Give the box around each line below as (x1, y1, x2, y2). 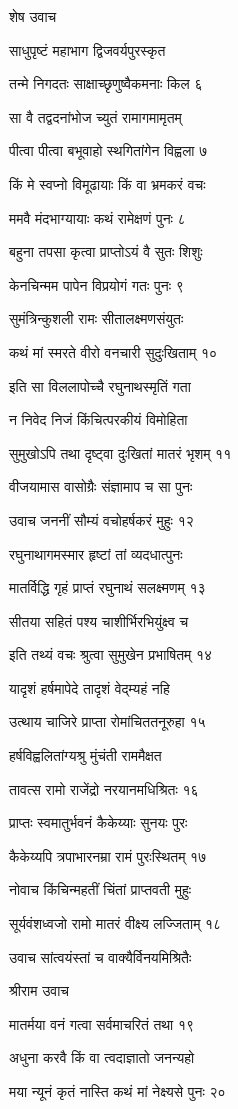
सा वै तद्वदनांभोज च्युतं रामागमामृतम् (9, 106, 182, 127)
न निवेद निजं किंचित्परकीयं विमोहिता (9, 409, 188, 430)
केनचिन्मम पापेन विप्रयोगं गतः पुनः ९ (9, 274, 184, 295)
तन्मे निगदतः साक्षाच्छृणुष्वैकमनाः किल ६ (9, 73, 203, 94)
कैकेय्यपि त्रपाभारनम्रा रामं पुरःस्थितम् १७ (9, 845, 207, 866)
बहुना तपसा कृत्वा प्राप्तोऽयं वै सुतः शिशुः (9, 241, 203, 262)
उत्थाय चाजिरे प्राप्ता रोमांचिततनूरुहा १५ (9, 711, 206, 732)
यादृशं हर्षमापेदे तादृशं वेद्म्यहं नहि (9, 677, 170, 698)
